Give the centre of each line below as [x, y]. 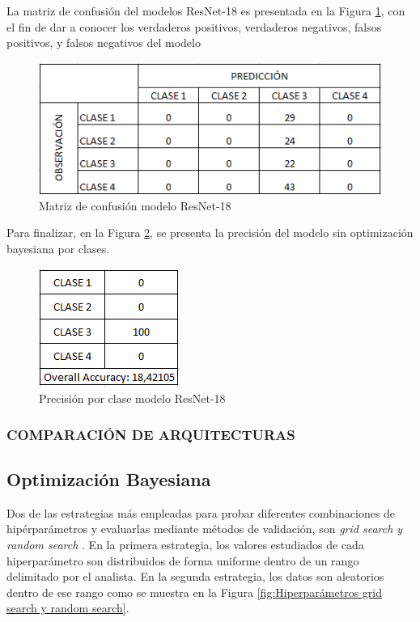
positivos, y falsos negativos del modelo [104, 42]
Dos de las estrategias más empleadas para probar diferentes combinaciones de [201, 512]
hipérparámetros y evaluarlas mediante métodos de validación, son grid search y [205, 529]
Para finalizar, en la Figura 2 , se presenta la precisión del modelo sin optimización [210, 233]
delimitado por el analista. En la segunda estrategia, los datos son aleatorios [195, 576]
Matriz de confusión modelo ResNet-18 [135, 205]
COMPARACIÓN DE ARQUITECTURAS [151, 434]
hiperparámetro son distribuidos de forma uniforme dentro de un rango [183, 560]
